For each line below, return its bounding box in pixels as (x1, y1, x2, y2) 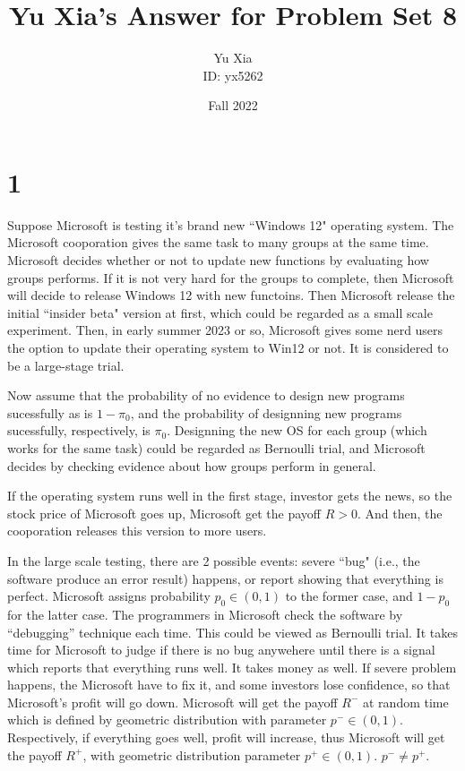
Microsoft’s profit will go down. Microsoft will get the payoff (7, 692, 338, 711)
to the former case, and (285, 587, 413, 605)
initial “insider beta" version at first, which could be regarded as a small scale (7, 303, 433, 321)
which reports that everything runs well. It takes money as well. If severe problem (7, 657, 457, 676)
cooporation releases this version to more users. (7, 521, 267, 540)
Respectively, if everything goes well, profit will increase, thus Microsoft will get (7, 728, 445, 747)
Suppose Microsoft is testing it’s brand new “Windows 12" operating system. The (7, 215, 454, 234)
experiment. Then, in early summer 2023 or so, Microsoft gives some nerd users (7, 321, 443, 339)
